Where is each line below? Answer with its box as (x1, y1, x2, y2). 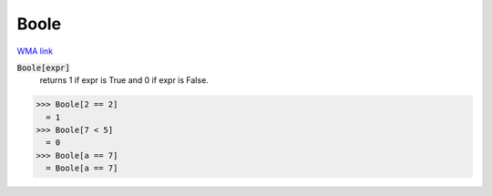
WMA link (16, 46, 54, 57)
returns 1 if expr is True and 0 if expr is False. (39, 75, 209, 86)
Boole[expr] (16, 62, 70, 73)
